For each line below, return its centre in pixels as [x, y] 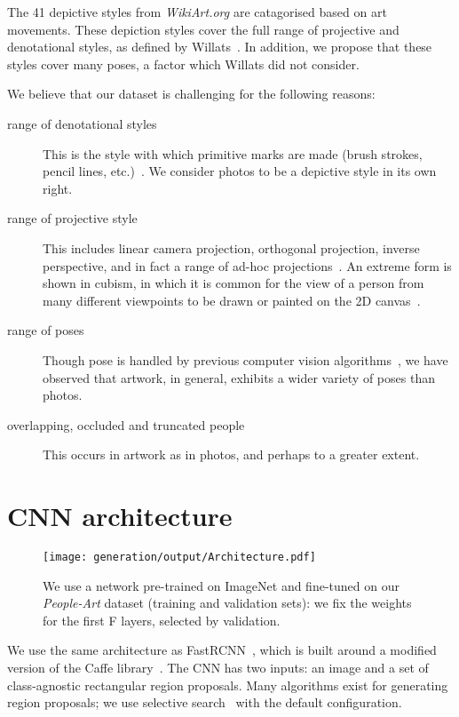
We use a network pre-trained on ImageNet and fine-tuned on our [221, 585]
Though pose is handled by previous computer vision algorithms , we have [245, 359]
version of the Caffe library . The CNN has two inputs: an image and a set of [218, 668]
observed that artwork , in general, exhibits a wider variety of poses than [239, 377]
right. [58, 188]
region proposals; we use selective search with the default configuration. [205, 702]
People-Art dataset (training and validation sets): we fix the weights [227, 603]
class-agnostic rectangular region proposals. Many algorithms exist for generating [228, 685]
